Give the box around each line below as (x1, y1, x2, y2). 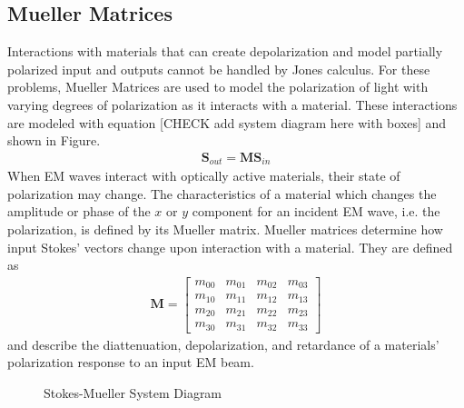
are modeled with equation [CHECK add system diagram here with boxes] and (7, 113, 447, 132)
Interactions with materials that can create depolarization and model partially (7, 42, 443, 61)
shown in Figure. (7, 131, 101, 150)
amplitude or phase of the (7, 202, 151, 221)
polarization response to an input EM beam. (7, 353, 254, 372)
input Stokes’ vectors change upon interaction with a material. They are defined (7, 237, 453, 256)
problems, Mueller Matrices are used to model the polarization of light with (7, 77, 429, 96)
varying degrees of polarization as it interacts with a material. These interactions (7, 95, 458, 114)
